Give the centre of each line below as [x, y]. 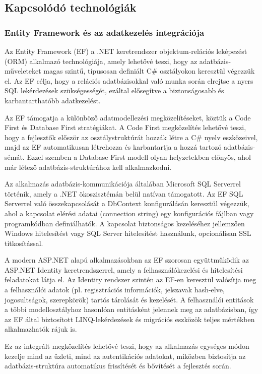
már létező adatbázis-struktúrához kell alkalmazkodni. [88, 167]
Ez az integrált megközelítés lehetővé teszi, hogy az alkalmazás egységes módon [127, 346]
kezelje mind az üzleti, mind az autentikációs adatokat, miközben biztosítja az [125, 356]
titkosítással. [24, 243]
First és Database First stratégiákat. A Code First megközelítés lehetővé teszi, [125, 127]
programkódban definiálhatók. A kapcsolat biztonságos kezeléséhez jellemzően [125, 223]
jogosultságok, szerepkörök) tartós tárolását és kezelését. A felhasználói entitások [129, 299]
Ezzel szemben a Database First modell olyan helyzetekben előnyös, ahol [139, 157]
